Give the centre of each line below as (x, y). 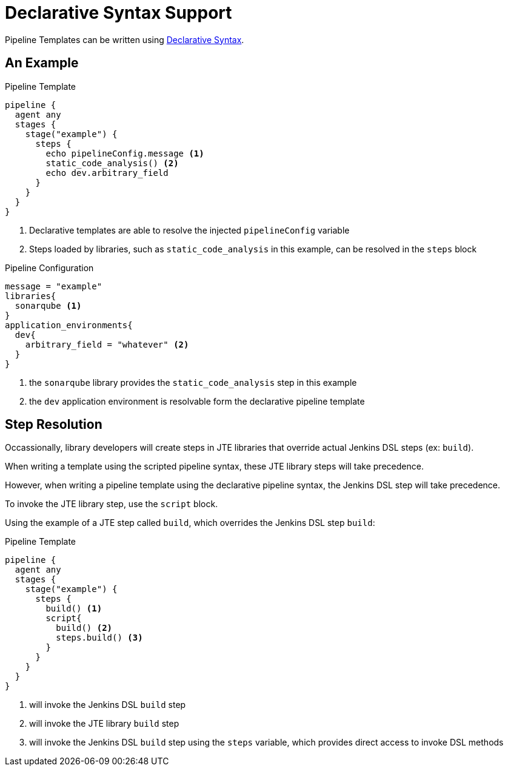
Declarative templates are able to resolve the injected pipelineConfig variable (189, 230)
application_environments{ (69, 325)
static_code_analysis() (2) (112, 163)
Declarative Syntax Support (119, 13)
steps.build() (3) (99, 638)
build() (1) (74, 609)
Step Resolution (54, 425)
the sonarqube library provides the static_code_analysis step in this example (193, 382)
